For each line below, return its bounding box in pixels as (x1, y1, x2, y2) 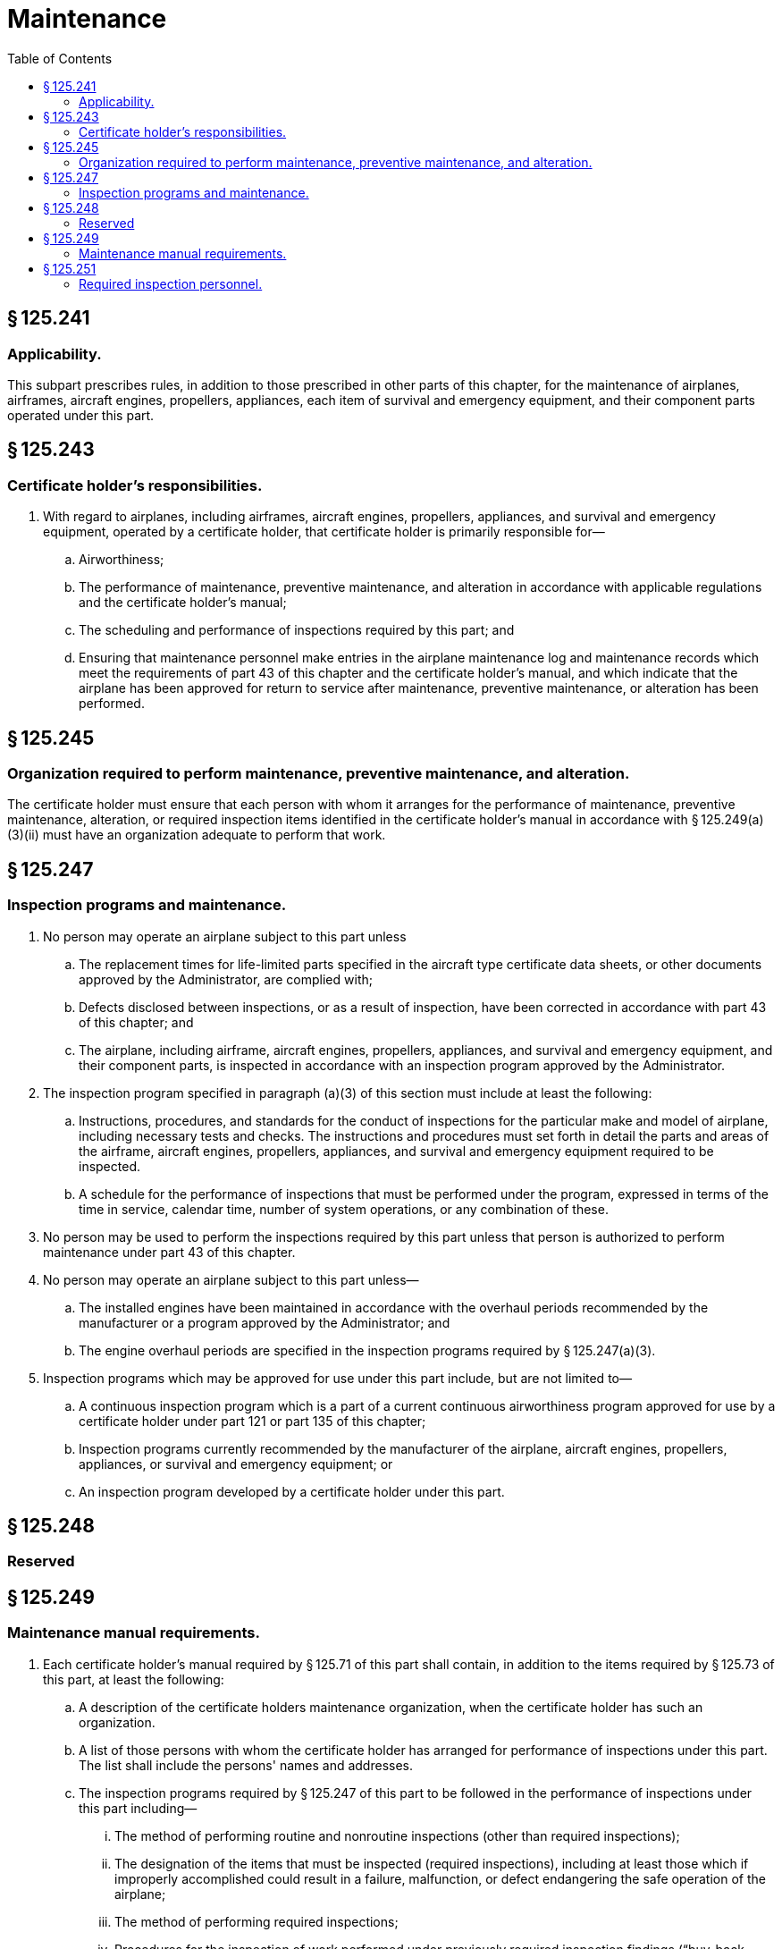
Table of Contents (7, 50, 113, 66)
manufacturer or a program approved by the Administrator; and (79, 1314, 450, 1330)
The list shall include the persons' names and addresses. (79, 1757, 413, 1773)
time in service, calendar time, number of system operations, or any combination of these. (79, 1201, 609, 1217)
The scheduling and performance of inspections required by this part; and (79, 622, 515, 638)
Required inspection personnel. (79, 275, 263, 291)
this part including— (79, 1800, 198, 1816)
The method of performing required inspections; (114, 1913, 399, 1929)
